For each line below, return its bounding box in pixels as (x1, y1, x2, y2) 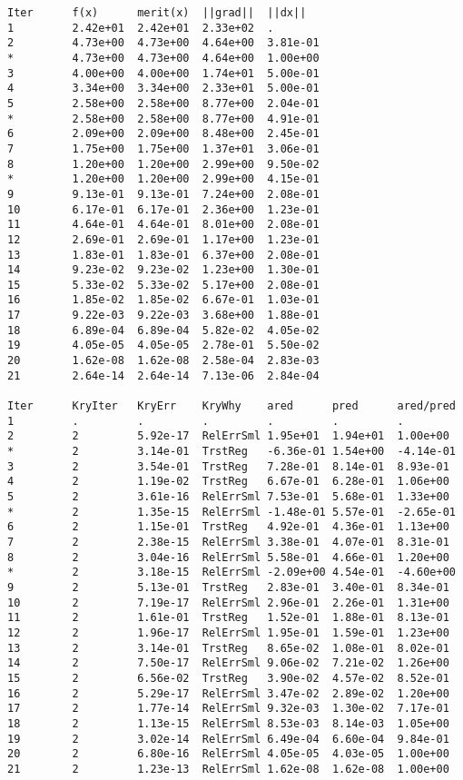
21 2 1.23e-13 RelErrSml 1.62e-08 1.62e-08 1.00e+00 (7, 762, 449, 775)
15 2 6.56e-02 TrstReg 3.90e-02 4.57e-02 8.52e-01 (7, 671, 449, 685)
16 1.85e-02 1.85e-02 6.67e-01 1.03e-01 (7, 293, 320, 307)
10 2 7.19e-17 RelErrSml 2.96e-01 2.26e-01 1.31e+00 (7, 596, 449, 609)
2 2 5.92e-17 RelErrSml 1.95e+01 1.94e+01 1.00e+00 (7, 429, 449, 443)
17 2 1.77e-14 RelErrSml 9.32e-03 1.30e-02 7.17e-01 (7, 702, 449, 716)
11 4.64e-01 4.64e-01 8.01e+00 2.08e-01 (7, 218, 320, 232)
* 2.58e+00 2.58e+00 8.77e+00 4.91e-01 (7, 112, 320, 125)
